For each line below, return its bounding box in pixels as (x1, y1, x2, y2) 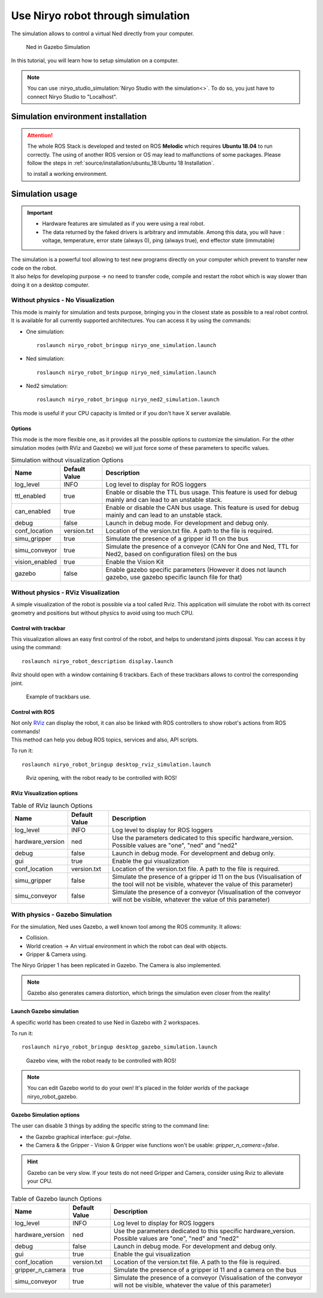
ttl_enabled (14, 492, 46, 500)
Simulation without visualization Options (11, 456, 124, 464)
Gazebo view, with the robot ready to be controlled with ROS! (26, 1057, 176, 1064)
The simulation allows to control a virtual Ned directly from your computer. (11, 30, 194, 37)
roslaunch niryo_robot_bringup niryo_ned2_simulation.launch (36, 396, 220, 403)
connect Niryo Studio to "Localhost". (27, 93, 118, 100)
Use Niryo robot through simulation (11, 9, 190, 22)
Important (27, 209, 53, 216)
